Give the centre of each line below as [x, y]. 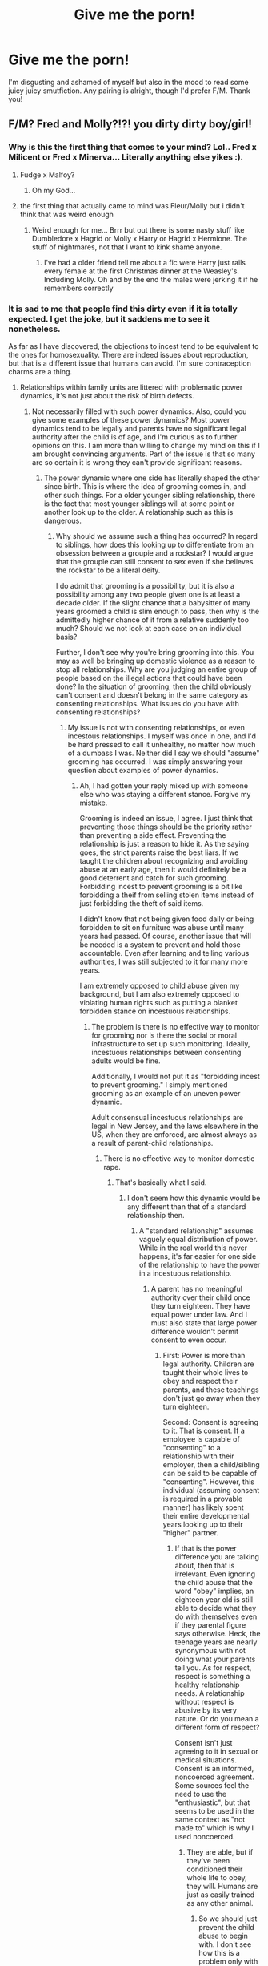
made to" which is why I [214, 1828]
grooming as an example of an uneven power [166, 1093]
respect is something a [212, 1676]
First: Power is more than [204, 1355]
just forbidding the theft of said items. [142, 903]
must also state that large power [204, 1323]
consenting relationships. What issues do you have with [148, 703]
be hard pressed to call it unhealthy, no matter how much [162, 744]
